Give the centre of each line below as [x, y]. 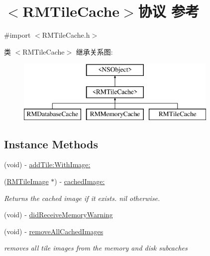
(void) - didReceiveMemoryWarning [58, 215]
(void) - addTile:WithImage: [47, 164]
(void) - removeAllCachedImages [54, 231]
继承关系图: [94, 51]
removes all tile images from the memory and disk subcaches [96, 248]
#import [17, 35]
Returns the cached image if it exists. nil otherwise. [82, 198]
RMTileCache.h [66, 35]
